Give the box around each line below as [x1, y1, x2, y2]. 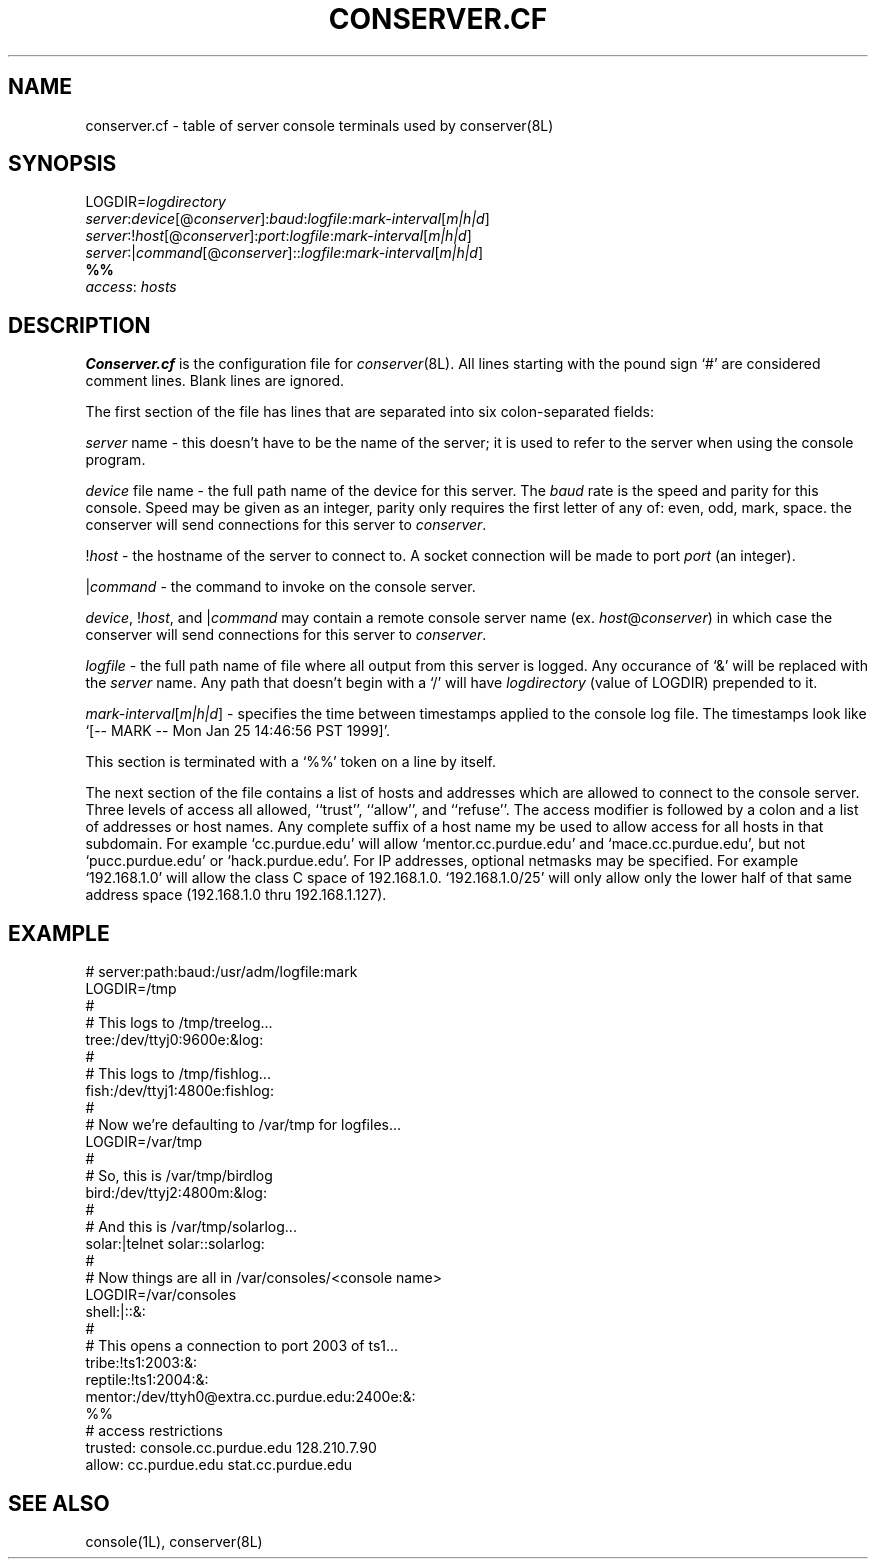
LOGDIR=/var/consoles [85, 1286, 237, 1304]
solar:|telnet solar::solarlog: [85, 1235, 265, 1253]
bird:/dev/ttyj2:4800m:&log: [85, 1184, 267, 1202]
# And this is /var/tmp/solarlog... [85, 1218, 297, 1236]
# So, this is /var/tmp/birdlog [85, 1167, 273, 1185]
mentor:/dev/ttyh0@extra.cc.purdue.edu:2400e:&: [85, 1388, 416, 1406]
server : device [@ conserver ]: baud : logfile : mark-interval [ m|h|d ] [85, 210, 490, 228]
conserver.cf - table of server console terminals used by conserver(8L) [85, 116, 554, 134]
